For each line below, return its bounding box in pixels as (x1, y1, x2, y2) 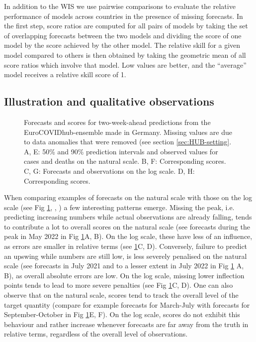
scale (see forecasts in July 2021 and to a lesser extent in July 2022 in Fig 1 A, (4, 260, 244, 271)
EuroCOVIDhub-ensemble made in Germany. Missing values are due (24, 126, 232, 137)
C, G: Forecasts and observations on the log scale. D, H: (24, 165, 195, 176)
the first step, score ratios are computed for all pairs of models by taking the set (4, 20, 248, 31)
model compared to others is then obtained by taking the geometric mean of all (4, 49, 246, 60)
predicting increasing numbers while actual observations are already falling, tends (4, 212, 252, 222)
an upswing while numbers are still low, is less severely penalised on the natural (4, 250, 247, 261)
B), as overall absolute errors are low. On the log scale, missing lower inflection (4, 270, 245, 280)
